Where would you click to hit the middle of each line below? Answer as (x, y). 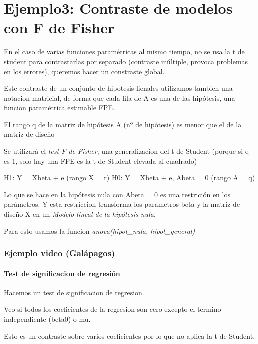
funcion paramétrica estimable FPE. (59, 108)
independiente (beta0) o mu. (47, 319)
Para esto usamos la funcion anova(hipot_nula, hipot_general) (100, 230)
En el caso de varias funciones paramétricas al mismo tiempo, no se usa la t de (124, 52)
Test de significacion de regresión (62, 273)
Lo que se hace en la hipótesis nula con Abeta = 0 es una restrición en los (117, 194)
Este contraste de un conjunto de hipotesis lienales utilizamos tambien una (118, 88)
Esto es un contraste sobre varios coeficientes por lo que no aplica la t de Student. (129, 335)
